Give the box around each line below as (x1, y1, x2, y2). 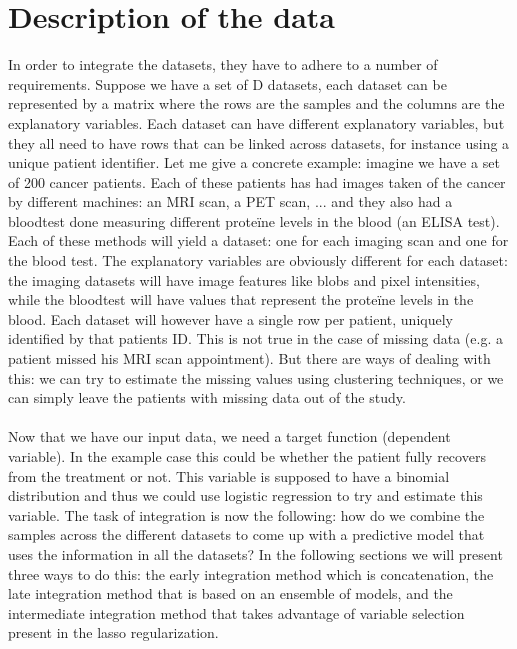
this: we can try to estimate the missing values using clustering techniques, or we (8, 367, 504, 388)
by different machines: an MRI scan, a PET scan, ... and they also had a (8, 191, 453, 212)
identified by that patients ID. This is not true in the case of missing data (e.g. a (8, 328, 503, 349)
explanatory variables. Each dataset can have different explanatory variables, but (8, 112, 505, 133)
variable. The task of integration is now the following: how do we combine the (8, 504, 485, 525)
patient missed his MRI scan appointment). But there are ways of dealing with (8, 348, 491, 369)
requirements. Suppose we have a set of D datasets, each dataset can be (8, 73, 447, 94)
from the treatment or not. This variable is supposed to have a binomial (8, 465, 450, 486)
